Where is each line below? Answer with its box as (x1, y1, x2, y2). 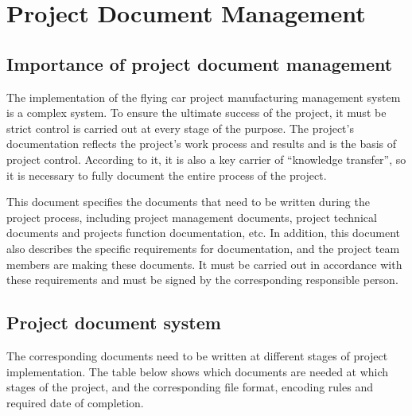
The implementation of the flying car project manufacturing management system (6, 88, 401, 105)
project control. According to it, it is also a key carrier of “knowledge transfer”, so (6, 150, 406, 167)
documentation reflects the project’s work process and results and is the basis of (6, 135, 397, 152)
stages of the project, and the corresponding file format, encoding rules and (6, 379, 373, 395)
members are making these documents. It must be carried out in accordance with (6, 255, 402, 272)
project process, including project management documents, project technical (6, 208, 377, 225)
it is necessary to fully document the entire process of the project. (6, 166, 327, 183)
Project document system (6, 310, 221, 335)
